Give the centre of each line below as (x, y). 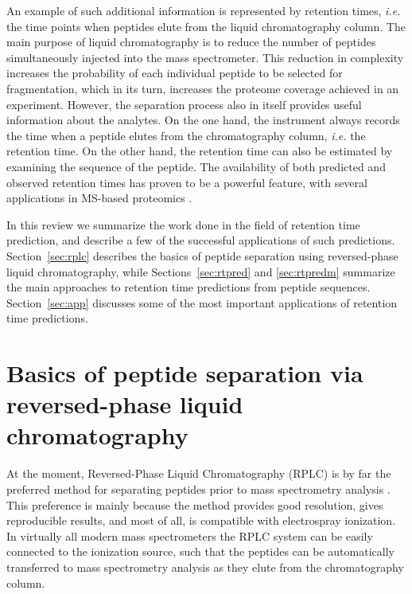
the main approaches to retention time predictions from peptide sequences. (189, 287)
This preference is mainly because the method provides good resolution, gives (195, 504)
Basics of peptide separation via (185, 373)
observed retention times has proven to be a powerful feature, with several (187, 182)
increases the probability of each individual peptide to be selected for (175, 73)
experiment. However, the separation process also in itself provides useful (184, 104)
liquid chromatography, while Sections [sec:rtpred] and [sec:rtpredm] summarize (201, 271)
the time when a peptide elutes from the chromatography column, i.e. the (186, 135)
